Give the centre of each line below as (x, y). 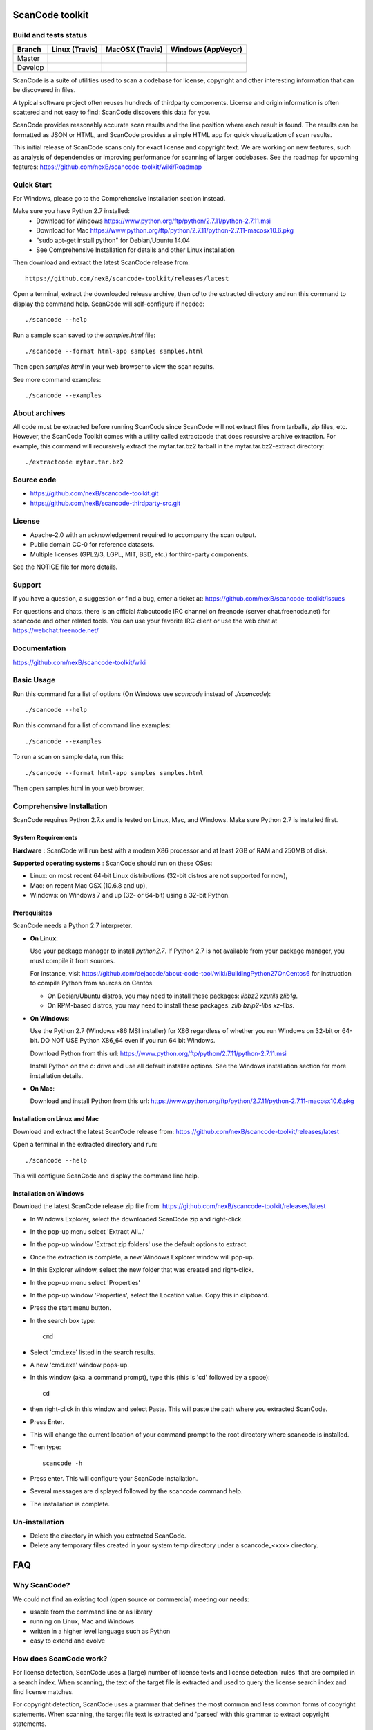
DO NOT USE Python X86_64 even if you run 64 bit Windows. (128, 1041)
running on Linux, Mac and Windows (82, 1621)
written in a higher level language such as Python (100, 1631)
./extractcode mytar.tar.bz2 (74, 462)
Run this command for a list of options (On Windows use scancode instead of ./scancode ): (142, 694)
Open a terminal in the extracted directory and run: (85, 1145)
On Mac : (42, 1088)
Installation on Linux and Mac (56, 1119)
